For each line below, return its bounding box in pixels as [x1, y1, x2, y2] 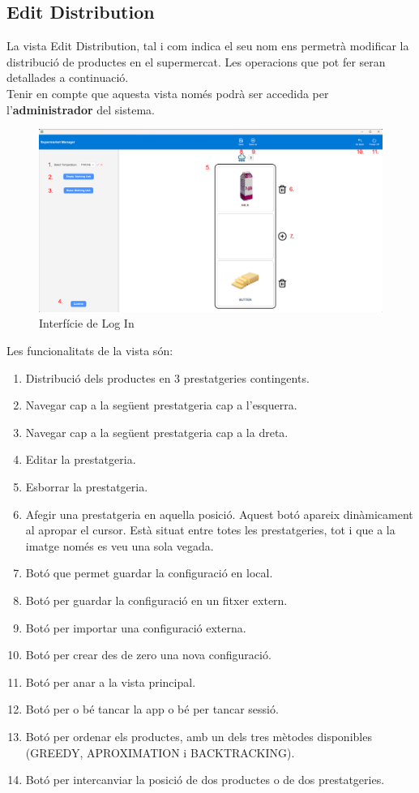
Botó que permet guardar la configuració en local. [25, 564, 273, 581]
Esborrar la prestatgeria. [25, 478, 148, 495]
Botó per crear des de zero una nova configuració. [25, 646, 271, 663]
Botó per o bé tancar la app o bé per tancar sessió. [25, 701, 279, 718]
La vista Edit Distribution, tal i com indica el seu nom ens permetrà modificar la [6, 37, 409, 54]
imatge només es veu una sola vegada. [25, 537, 214, 554]
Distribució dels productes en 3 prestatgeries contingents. [25, 369, 310, 386]
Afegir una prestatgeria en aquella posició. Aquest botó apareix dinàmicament [25, 505, 413, 522]
